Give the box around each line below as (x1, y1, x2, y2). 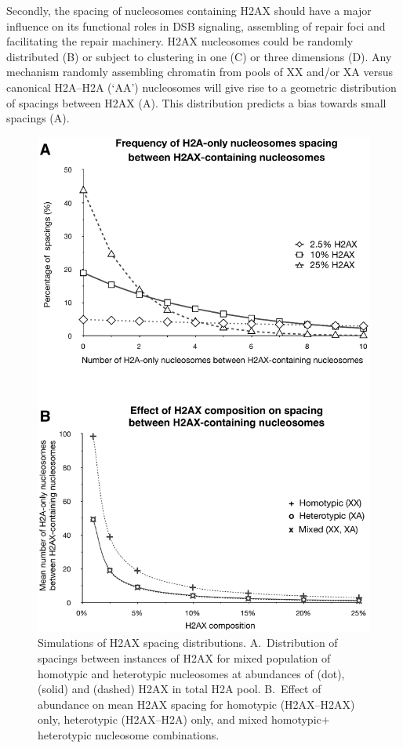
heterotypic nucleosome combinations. (38, 726, 220, 743)
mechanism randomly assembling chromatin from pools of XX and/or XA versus (6, 64, 393, 80)
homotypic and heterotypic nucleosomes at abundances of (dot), (38, 665, 345, 681)
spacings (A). (6, 110, 70, 126)
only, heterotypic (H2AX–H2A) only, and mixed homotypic (38, 711, 321, 728)
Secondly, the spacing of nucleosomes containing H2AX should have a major (6, 2, 372, 18)
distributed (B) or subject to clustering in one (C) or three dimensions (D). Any (6, 48, 392, 64)
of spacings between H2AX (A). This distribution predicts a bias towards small (6, 94, 387, 111)
